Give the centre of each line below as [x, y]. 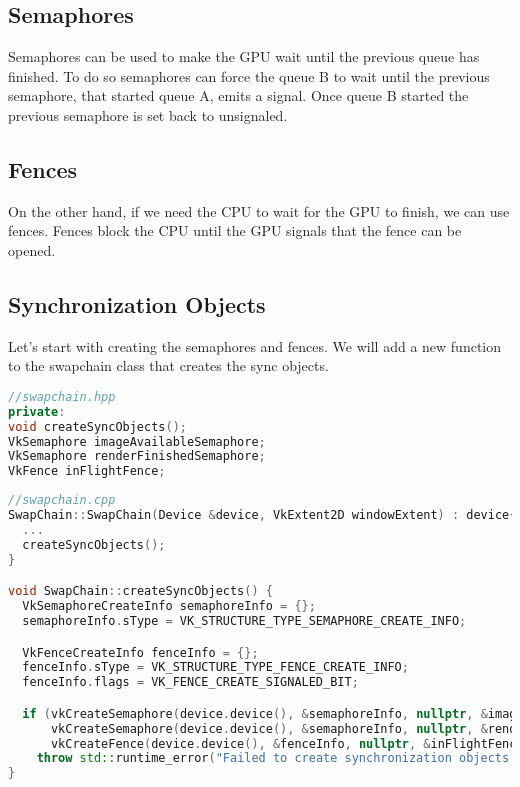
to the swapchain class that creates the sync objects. [168, 365]
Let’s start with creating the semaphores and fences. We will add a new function [255, 345]
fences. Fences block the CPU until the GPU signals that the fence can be [235, 230]
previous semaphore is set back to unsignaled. [148, 114]
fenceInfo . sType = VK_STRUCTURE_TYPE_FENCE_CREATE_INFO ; [215, 667]
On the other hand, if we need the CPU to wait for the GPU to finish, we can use [259, 210]
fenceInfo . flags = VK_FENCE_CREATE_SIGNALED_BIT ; [190, 682]
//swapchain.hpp [62, 396]
